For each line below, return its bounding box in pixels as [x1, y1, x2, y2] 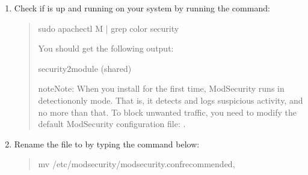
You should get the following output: [38, 42, 174, 55]
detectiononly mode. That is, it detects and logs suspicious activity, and [38, 93, 303, 106]
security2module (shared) [38, 62, 132, 74]
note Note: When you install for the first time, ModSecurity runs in [38, 82, 285, 95]
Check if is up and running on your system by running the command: [14, 2, 270, 14]
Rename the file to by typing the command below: [14, 137, 200, 150]
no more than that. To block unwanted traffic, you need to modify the [38, 105, 297, 118]
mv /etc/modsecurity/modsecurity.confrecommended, [38, 158, 235, 170]
